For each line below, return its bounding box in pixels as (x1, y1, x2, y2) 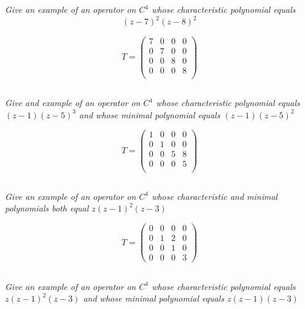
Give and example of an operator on (5, 96, 141, 109)
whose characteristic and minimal (152, 189, 278, 202)
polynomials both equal (5, 202, 89, 215)
